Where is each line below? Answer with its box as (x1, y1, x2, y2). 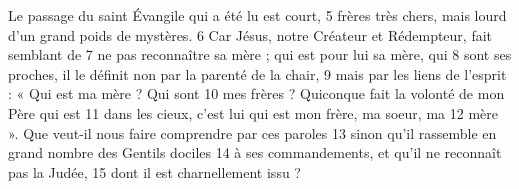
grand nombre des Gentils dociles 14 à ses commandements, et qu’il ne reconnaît (8, 142, 502, 163)
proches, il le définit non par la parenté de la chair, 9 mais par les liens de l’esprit (8, 63, 507, 84)
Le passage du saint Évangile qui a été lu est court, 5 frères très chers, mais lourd (8, 5, 507, 25)
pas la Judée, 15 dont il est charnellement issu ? (8, 161, 301, 182)
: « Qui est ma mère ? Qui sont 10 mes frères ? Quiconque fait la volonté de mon (8, 83, 505, 104)
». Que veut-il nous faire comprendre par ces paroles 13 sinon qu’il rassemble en (8, 122, 497, 143)
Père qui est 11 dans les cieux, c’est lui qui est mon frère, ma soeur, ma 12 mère (8, 102, 498, 123)
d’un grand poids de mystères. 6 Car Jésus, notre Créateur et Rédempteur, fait (8, 24, 493, 45)
